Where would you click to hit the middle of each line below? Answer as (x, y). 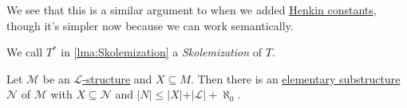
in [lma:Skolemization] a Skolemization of (162, 52)
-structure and (117, 78)
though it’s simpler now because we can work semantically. (150, 25)
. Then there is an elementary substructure (295, 78)
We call (25, 52)
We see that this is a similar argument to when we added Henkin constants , (192, 10)
